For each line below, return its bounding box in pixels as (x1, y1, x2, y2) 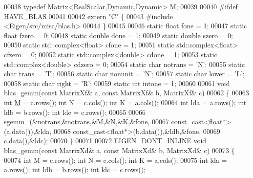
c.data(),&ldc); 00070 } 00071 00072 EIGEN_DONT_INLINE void (4, 135, 207, 146)
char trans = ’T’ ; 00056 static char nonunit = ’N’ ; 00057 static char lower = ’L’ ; (4, 68, 245, 79)
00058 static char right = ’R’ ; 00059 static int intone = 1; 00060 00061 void (4, 78, 230, 88)
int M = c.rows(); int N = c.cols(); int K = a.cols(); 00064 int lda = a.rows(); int (4, 97, 247, 107)
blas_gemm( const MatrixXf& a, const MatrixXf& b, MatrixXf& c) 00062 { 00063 (4, 88, 249, 98)
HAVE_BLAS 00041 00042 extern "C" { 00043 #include (4, 11, 173, 21)
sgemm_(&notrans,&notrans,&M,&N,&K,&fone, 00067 (4, 116, 169, 127)
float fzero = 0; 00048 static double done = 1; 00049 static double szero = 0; (4, 30, 233, 40)
